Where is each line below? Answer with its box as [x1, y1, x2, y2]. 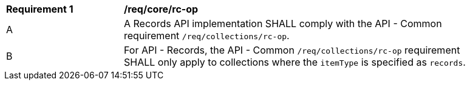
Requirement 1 [6, 3, 73, 15]
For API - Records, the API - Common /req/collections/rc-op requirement [124, 44, 460, 56]
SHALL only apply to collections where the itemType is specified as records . [124, 56, 466, 68]
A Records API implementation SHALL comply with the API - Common [124, 17, 442, 30]
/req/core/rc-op [124, 3, 199, 15]
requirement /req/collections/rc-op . [124, 30, 290, 42]
